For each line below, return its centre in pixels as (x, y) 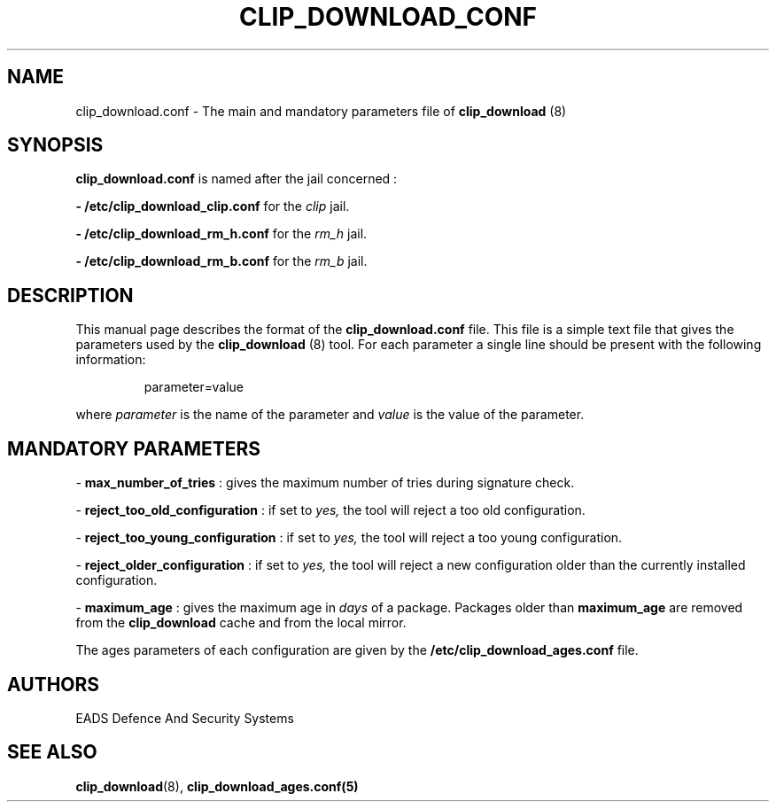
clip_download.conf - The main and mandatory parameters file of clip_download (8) (321, 111)
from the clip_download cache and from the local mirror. (241, 623)
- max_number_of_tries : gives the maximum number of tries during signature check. (325, 483)
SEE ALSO (52, 752)
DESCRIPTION (70, 295)
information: (111, 360)
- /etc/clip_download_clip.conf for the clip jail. (213, 206)
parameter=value (194, 387)
